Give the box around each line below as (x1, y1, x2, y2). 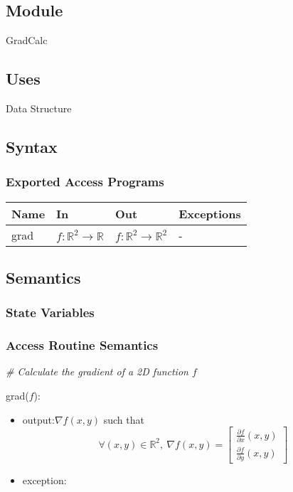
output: (22, 412, 55, 427)
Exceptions (179, 205, 241, 222)
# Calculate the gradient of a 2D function (6, 364, 188, 379)
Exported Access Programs (6, 173, 164, 191)
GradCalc (6, 33, 48, 48)
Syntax (6, 135, 58, 157)
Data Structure (6, 101, 72, 115)
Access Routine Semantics (6, 336, 159, 354)
